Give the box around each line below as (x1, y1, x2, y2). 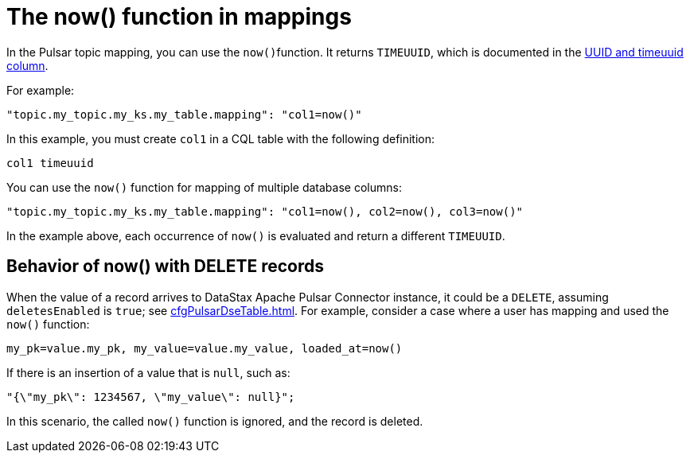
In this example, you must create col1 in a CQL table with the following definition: (6, 131, 435, 146)
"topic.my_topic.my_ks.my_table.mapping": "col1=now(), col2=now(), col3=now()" (6, 204, 524, 218)
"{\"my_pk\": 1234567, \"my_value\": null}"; (6, 390, 295, 403)
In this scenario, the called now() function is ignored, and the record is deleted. (6, 414, 423, 428)
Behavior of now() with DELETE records (6, 256, 324, 277)
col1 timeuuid (6, 156, 94, 169)
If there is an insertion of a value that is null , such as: (6, 365, 290, 379)
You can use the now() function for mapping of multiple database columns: (6, 180, 402, 194)
